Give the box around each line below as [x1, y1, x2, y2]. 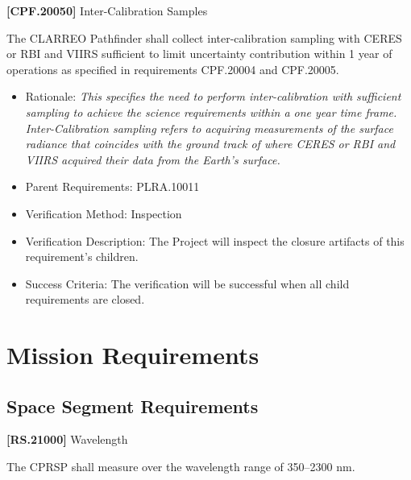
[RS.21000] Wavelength [6, 431, 128, 448]
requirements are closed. [25, 291, 145, 308]
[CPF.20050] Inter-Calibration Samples [6, 2, 208, 19]
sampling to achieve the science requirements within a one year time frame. [25, 103, 397, 120]
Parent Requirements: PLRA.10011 [25, 178, 200, 195]
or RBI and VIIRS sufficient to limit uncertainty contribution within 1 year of [6, 45, 392, 62]
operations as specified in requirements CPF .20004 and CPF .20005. [6, 60, 339, 77]
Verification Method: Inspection [25, 205, 182, 221]
